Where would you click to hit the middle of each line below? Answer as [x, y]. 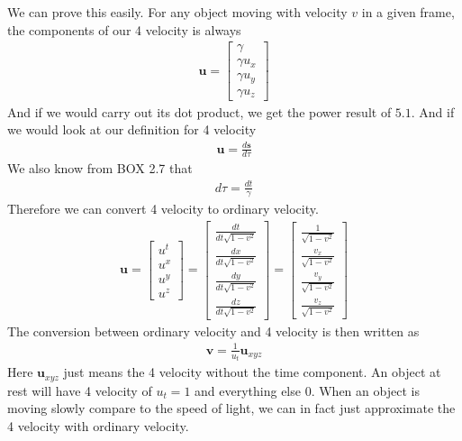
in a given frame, [408, 12]
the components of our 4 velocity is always [124, 29]
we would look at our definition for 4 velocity [132, 129]
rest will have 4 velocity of [80, 390]
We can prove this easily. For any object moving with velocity [177, 12]
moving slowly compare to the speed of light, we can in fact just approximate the [231, 408]
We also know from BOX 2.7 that [100, 168]
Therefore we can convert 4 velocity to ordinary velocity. [163, 209]
